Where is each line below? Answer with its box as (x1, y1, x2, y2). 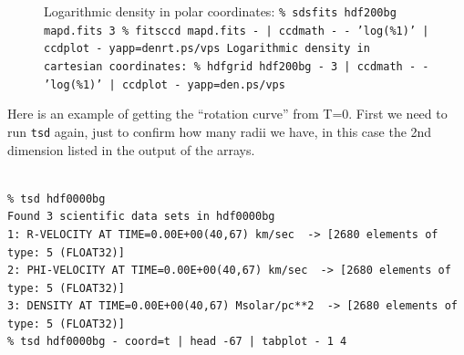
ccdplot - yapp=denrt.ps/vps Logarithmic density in (44, 42, 370, 56)
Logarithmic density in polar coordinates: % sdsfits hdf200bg (44, 2, 397, 20)
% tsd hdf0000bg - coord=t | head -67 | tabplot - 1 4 (7, 335, 347, 349)
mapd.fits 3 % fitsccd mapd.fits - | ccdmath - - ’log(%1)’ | (44, 24, 429, 37)
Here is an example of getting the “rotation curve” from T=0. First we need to (7, 104, 448, 123)
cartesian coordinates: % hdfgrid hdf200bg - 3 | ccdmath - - (44, 59, 429, 73)
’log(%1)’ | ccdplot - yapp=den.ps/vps (44, 78, 285, 91)
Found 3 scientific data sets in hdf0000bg (7, 210, 275, 224)
